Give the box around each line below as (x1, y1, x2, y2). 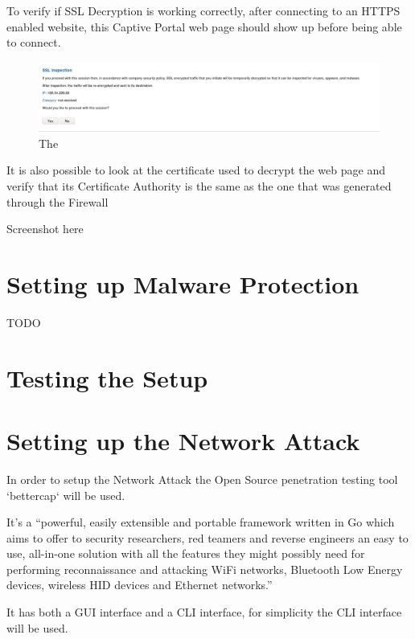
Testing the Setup (6, 361, 208, 394)
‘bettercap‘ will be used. (6, 486, 125, 503)
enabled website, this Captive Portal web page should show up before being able (6, 18, 402, 35)
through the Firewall (6, 193, 109, 210)
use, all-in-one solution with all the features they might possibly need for (6, 545, 365, 562)
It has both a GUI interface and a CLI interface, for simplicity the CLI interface (6, 604, 402, 621)
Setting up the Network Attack (6, 424, 360, 457)
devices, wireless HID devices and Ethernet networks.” (6, 576, 273, 593)
